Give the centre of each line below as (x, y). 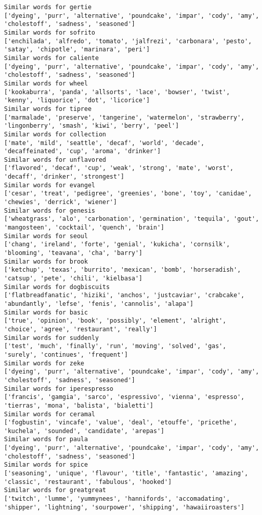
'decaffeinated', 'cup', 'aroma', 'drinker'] (82, 151)
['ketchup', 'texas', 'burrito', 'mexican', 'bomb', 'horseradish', (123, 270)
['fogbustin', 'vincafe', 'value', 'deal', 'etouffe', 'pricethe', (121, 423)
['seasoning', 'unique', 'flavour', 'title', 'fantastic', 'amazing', (126, 474)
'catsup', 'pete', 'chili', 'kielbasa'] (74, 278)
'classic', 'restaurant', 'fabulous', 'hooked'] (88, 482)
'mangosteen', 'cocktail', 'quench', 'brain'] (84, 228)
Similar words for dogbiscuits (57, 287)
